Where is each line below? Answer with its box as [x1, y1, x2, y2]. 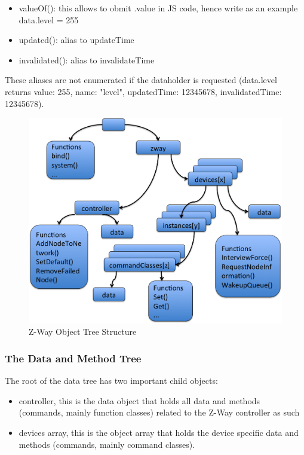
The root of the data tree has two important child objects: [5, 374, 218, 387]
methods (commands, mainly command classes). [19, 438, 195, 450]
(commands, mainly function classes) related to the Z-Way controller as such [19, 406, 300, 419]
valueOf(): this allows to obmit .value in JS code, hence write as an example [19, 2, 298, 14]
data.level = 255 [19, 13, 79, 26]
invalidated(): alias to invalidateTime [19, 53, 155, 66]
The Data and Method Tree [5, 350, 142, 365]
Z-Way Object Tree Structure [29, 325, 137, 338]
